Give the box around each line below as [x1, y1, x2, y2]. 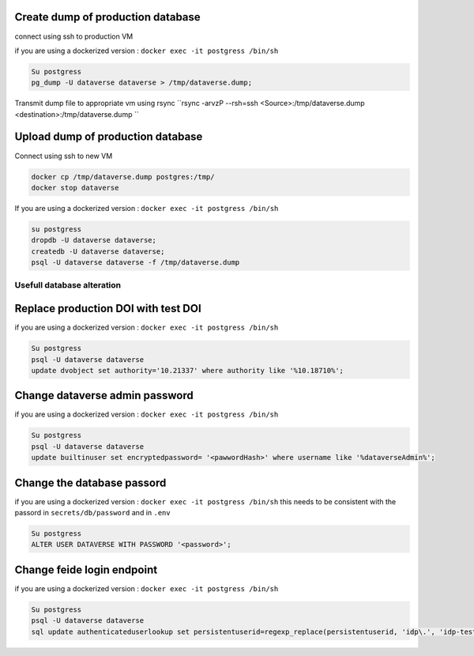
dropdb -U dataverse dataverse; [31, 236, 157, 245]
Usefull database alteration [14, 280, 122, 291]
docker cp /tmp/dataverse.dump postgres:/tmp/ [31, 172, 215, 181]
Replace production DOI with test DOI [14, 302, 201, 315]
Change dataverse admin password [14, 389, 194, 402]
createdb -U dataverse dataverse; [31, 247, 165, 256]
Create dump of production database [14, 10, 201, 24]
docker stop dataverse [31, 183, 119, 192]
